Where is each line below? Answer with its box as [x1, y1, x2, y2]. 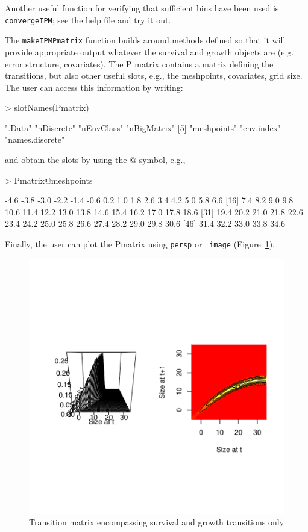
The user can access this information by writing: [5, 81, 183, 93]
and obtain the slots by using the [5, 153, 127, 166]
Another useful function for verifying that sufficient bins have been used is [5, 2, 279, 14]
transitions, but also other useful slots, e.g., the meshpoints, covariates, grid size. [5, 69, 303, 82]
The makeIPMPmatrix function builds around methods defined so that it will [5, 34, 286, 46]
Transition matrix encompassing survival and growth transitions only [29, 516, 284, 528]
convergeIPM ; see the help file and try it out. [5, 13, 171, 26]
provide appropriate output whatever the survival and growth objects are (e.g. [5, 45, 294, 58]
